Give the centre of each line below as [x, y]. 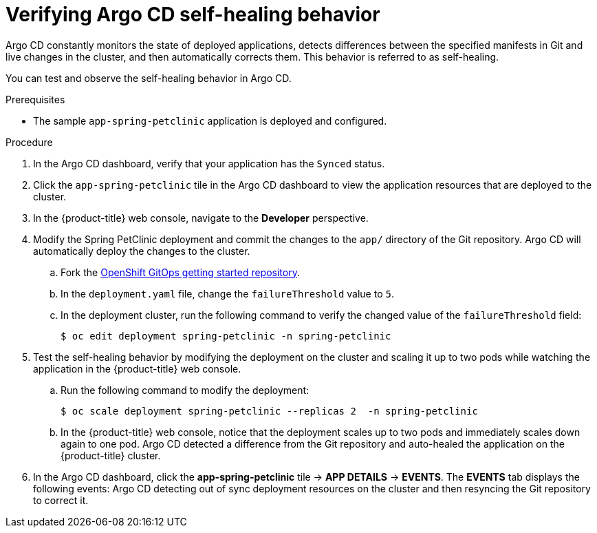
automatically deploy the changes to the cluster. [142, 251]
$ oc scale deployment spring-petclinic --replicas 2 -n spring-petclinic [269, 411]
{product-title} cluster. [111, 455]
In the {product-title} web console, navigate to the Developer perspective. [201, 218]
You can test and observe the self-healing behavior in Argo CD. [149, 78]
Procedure [29, 142]
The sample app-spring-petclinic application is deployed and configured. [210, 121]
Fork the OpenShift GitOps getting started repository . [180, 272]
